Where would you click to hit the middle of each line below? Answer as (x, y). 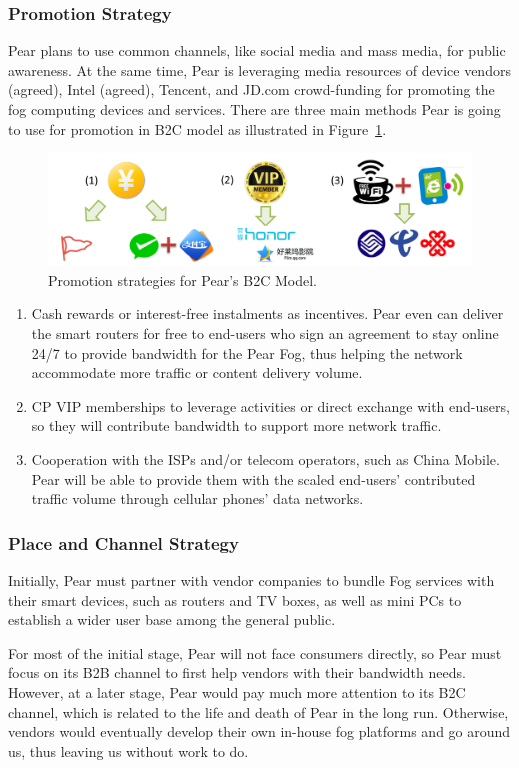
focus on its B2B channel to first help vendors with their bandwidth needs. (237, 672)
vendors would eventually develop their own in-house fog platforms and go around (259, 731)
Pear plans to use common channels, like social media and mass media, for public (257, 50)
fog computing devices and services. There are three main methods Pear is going (254, 109)
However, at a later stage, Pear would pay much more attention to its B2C (237, 691)
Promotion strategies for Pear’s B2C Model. (182, 279)
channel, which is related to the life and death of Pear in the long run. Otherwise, (258, 711)
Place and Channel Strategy (123, 542)
